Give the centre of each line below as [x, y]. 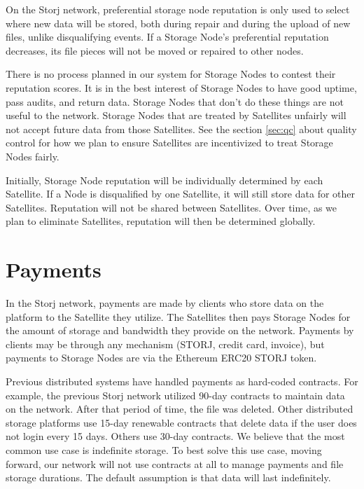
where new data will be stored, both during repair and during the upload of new [178, 23]
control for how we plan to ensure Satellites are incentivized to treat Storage [169, 143]
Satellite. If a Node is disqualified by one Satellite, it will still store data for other [180, 194]
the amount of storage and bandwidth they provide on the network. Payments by [180, 330]
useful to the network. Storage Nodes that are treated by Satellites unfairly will [176, 115]
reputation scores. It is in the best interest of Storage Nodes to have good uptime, [181, 87]
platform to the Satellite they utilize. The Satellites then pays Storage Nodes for [178, 316]
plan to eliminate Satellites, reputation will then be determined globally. [161, 221]
